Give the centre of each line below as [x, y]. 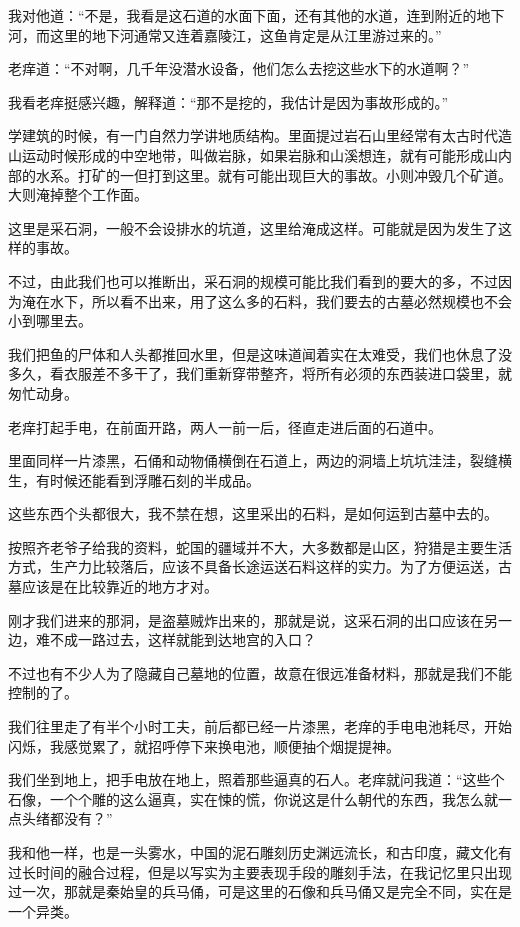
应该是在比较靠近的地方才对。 [119, 586]
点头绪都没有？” [60, 818]
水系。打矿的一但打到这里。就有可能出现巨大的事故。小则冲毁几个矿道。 [273, 174]
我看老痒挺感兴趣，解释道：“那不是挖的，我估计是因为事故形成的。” [228, 101]
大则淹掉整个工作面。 [78, 194]
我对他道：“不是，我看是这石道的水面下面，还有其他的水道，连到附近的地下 [256, 15]
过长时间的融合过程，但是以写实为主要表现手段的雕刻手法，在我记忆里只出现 [260, 871]
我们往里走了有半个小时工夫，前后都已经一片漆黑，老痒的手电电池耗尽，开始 [260, 726]
